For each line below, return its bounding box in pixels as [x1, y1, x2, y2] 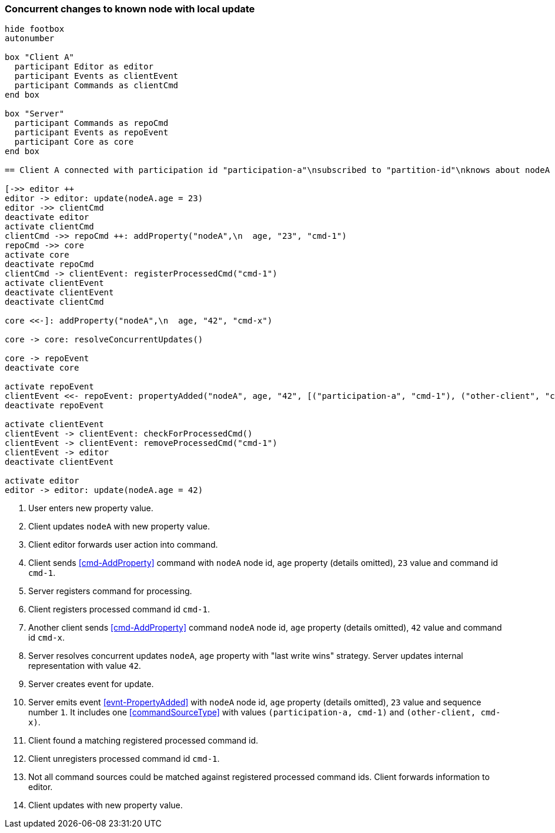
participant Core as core [14, 137, 134, 147]
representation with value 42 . [28, 661, 141, 671]
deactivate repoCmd [5, 259, 94, 269]
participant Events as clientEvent [14, 71, 179, 81]
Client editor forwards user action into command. [28, 539, 218, 550]
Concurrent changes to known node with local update [5, 3, 255, 15]
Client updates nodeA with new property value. [28, 521, 210, 532]
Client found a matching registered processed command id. [28, 735, 259, 746]
